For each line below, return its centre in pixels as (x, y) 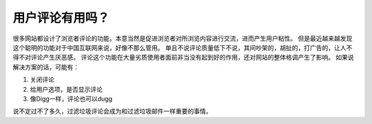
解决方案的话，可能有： (46, 67)
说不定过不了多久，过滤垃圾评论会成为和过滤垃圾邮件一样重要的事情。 (112, 111)
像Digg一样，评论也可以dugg (71, 99)
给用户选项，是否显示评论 (66, 89)
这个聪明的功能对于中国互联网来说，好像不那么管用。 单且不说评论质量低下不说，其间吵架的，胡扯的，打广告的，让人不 (183, 47)
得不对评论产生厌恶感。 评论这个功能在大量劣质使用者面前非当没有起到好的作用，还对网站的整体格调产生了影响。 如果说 (183, 58)
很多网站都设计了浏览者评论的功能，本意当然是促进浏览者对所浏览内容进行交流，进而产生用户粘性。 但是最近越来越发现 (183, 38)
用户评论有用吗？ (61, 18)
